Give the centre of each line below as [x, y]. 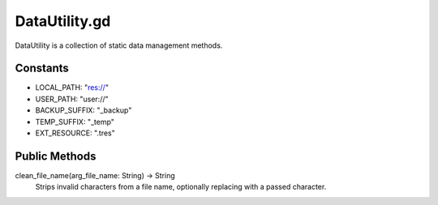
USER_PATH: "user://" [72, 99]
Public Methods [56, 156]
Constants [42, 68]
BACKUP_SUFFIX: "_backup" [84, 110]
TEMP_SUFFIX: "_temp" [75, 122]
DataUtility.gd [63, 21]
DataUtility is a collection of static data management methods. [119, 45]
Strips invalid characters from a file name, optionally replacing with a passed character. [181, 187]
